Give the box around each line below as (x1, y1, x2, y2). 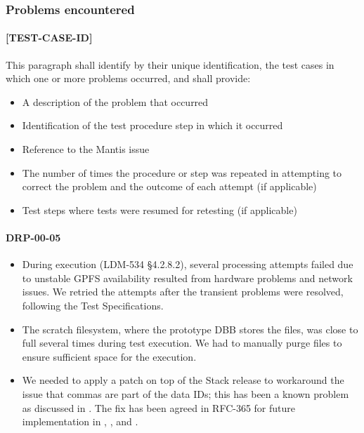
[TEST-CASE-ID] (6, 30, 93, 45)
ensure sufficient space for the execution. (22, 349, 197, 364)
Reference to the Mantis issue (22, 142, 150, 156)
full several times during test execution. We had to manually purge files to (22, 335, 342, 350)
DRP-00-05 (6, 229, 61, 244)
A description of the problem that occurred (22, 94, 209, 109)
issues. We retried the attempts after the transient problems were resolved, (22, 284, 344, 299)
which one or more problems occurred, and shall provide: (6, 71, 251, 86)
